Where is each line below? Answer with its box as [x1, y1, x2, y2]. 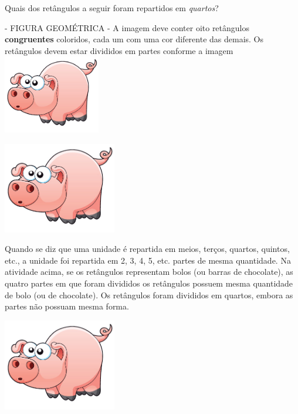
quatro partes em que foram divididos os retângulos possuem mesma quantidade [5, 277, 293, 290]
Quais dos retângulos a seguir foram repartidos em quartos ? [5, 2, 219, 14]
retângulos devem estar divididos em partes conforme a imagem [5, 44, 233, 56]
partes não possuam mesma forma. [5, 300, 129, 312]
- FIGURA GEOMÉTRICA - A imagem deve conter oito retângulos [5, 21, 250, 33]
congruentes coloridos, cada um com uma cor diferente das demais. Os [5, 33, 264, 45]
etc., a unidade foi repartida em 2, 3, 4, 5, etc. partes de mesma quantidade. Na [5, 254, 291, 266]
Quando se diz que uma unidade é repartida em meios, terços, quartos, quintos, [5, 243, 290, 255]
